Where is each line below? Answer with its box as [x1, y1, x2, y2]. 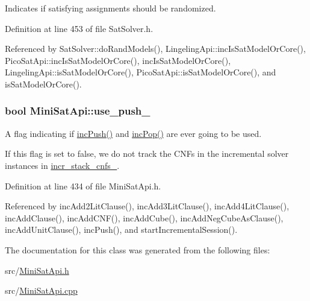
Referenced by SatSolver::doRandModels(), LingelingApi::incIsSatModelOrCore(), [5, 42, 306, 55]
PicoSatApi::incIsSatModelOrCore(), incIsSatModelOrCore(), [5, 54, 231, 66]
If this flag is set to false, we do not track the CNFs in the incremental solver [5, 147, 289, 160]
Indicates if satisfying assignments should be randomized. [5, 2, 216, 14]
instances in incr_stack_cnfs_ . [5, 159, 120, 171]
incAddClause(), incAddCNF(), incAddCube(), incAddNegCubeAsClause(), [5, 211, 284, 224]
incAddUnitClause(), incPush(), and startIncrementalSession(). [5, 223, 238, 236]
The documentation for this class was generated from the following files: [5, 243, 270, 256]
